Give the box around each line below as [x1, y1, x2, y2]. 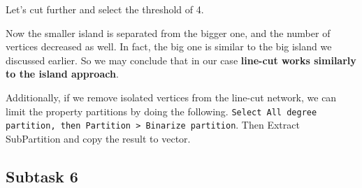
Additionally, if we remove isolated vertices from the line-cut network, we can [6, 89, 337, 104]
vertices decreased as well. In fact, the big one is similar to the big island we [6, 39, 332, 54]
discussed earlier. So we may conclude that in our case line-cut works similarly [6, 52, 356, 67]
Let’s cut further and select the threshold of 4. [6, 2, 204, 16]
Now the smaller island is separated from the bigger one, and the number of [6, 25, 331, 40]
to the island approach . [6, 66, 119, 81]
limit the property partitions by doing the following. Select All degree [6, 103, 317, 118]
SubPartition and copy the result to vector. [6, 131, 191, 145]
